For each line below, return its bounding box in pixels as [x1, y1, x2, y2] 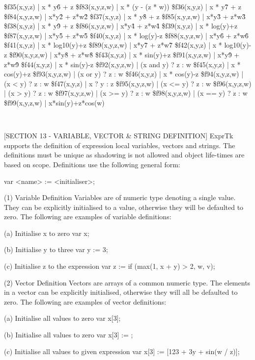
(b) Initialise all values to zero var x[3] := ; [4, 330, 133, 340]
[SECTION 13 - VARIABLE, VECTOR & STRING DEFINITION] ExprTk [4, 130, 233, 141]
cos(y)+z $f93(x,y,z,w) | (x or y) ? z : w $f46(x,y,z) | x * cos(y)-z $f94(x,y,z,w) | [4, 69, 244, 79]
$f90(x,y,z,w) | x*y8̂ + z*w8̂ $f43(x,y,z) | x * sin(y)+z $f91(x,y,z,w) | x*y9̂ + [9, 49, 240, 59]
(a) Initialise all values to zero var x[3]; [4, 313, 121, 323]
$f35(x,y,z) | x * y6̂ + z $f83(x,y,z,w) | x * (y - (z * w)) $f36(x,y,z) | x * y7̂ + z [4, 1, 241, 11]
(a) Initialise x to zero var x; [4, 228, 89, 238]
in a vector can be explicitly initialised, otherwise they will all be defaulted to [4, 287, 238, 297]
